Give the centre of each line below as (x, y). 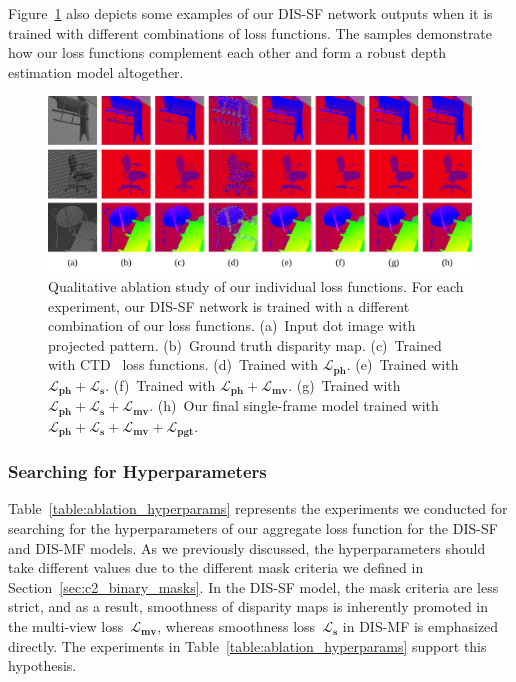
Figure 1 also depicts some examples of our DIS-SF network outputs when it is (250, 13)
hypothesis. (42, 665)
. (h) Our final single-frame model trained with (294, 405)
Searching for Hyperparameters (137, 471)
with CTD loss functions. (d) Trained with (183, 364)
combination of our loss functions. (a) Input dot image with (232, 325)
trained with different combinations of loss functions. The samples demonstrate (250, 32)
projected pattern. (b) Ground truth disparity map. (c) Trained (245, 344)
